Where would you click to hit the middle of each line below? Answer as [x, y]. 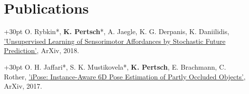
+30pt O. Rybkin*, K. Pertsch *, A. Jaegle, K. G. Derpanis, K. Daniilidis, [117, 31]
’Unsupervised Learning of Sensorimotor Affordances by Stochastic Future [115, 41]
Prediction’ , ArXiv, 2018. [41, 50]
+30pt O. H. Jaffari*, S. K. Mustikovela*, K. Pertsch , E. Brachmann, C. [115, 66]
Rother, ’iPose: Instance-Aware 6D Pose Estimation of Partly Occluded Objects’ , [125, 76]
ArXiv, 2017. [23, 86]
